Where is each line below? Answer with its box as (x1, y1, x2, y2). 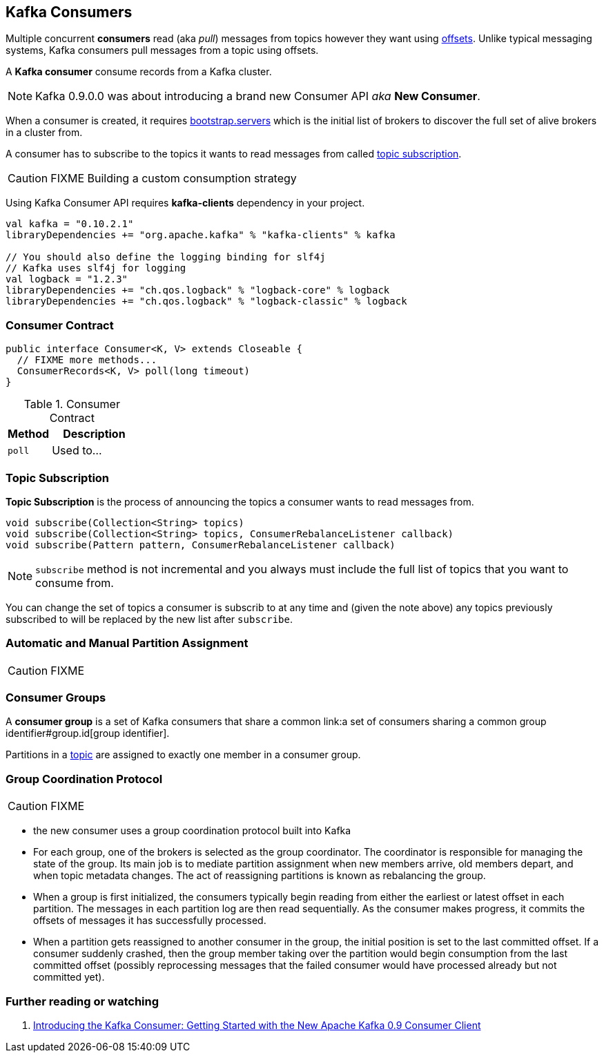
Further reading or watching (6, 994, 159, 1008)
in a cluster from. (6, 126, 83, 139)
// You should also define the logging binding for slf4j (6, 251, 326, 263)
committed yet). (33, 971, 105, 983)
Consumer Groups (6, 691, 106, 705)
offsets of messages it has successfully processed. (33, 914, 266, 927)
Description (63, 427, 126, 441)
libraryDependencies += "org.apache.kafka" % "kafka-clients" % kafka (6, 229, 396, 241)
